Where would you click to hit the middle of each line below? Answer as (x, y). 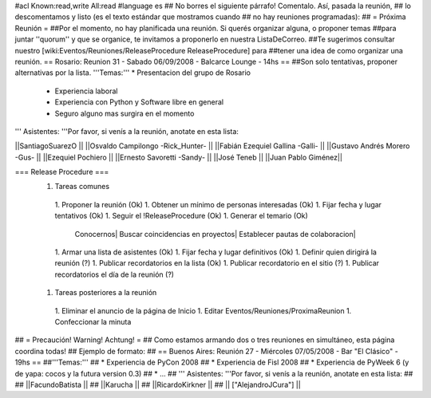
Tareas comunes (82, 187)
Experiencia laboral (86, 91)
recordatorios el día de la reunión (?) (115, 274)
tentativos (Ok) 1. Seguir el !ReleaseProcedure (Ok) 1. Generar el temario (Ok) (182, 216)
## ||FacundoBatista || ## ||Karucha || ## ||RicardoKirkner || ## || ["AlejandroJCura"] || (158, 384)
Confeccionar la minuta (93, 321)
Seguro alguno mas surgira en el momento (125, 113)
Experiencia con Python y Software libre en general (139, 102)
